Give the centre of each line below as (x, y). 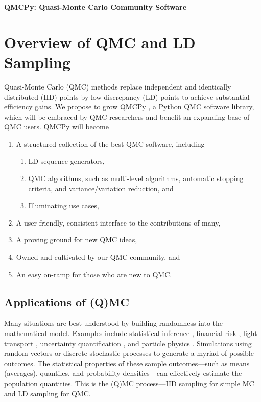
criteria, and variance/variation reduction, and (101, 188)
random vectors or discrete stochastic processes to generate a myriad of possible (129, 353)
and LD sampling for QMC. (48, 393)
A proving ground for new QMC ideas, (77, 240)
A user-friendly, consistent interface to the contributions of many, (118, 222)
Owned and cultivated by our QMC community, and (98, 257)
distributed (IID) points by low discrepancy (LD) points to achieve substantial (127, 96)
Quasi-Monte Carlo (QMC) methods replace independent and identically (118, 86)
